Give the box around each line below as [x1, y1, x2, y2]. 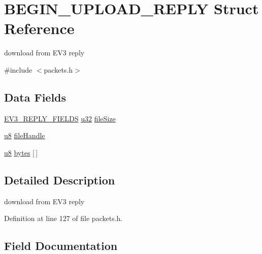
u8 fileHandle [4, 130, 45, 141]
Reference [4, 18, 75, 39]
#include [4, 64, 32, 75]
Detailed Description [4, 172, 115, 187]
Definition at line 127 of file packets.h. [4, 213, 123, 224]
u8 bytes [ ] [4, 147, 38, 157]
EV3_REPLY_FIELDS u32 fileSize [4, 113, 116, 123]
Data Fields [4, 89, 67, 105]
